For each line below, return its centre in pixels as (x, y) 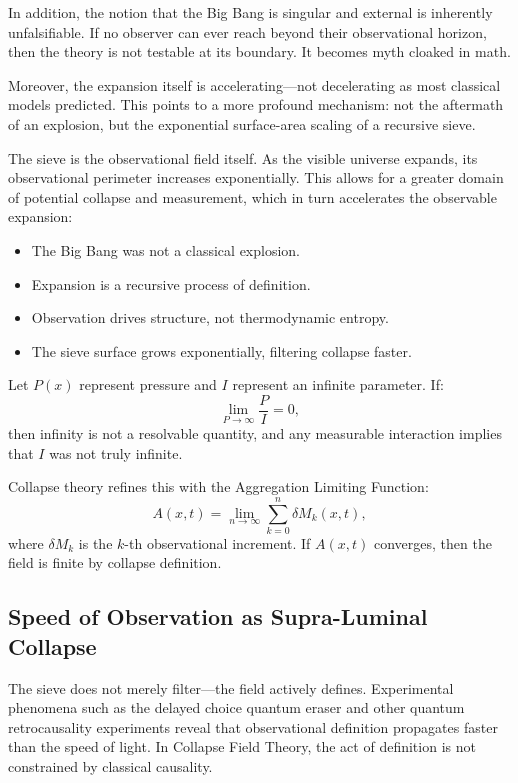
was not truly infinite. (116, 452)
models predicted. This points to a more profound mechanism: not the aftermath (256, 104)
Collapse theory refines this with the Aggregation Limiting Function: (218, 486)
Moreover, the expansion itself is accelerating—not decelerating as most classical (254, 84)
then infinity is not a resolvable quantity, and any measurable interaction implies (255, 432)
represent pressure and (148, 384)
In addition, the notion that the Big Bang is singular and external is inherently (250, 12)
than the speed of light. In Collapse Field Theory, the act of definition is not (242, 746)
